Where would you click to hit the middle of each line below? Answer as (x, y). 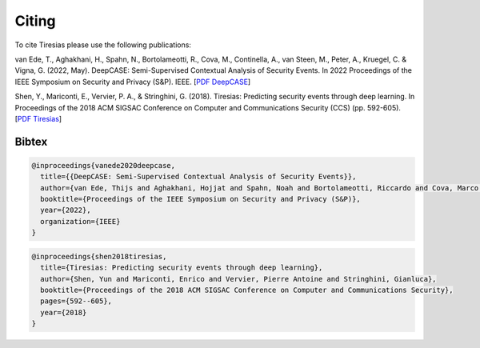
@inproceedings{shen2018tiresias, (99, 256)
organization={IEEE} (80, 221)
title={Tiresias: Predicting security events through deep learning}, (182, 268)
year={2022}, (66, 210)
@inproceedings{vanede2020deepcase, (104, 165)
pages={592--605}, (76, 301)
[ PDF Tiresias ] (38, 118)
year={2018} (64, 312)
